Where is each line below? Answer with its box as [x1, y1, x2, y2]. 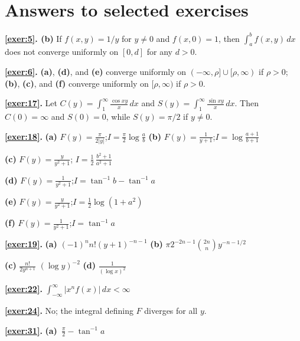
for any [146, 45, 172, 58]
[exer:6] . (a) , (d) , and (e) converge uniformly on [5, 65, 187, 78]
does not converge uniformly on [5, 45, 119, 58]
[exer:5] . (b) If [5, 32, 62, 44]
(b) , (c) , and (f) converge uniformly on [5, 77, 149, 89]
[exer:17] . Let [5, 97, 57, 109]
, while [106, 110, 131, 122]
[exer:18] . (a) [5, 130, 57, 142]
